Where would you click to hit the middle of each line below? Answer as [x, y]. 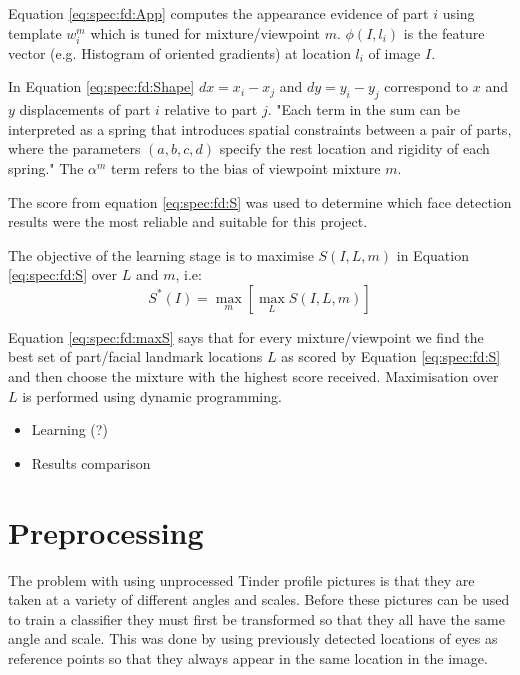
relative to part [211, 109]
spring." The [46, 167]
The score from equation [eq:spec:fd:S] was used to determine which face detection [260, 201]
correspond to [426, 86]
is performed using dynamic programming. [152, 395]
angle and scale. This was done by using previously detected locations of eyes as [253, 638]
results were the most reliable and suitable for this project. [188, 221]
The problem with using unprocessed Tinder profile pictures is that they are [241, 579]
